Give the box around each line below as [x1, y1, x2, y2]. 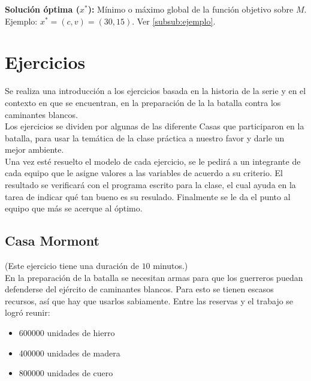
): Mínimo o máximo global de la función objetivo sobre [87, 3, 294, 15]
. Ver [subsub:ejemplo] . [132, 14, 216, 27]
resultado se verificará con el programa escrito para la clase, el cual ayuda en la [5, 179, 296, 191]
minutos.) [153, 259, 188, 272]
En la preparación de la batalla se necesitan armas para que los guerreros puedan [5, 271, 303, 283]
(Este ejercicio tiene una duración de [5, 259, 139, 272]
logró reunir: [5, 306, 50, 319]
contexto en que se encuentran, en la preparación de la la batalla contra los [5, 96, 281, 108]
